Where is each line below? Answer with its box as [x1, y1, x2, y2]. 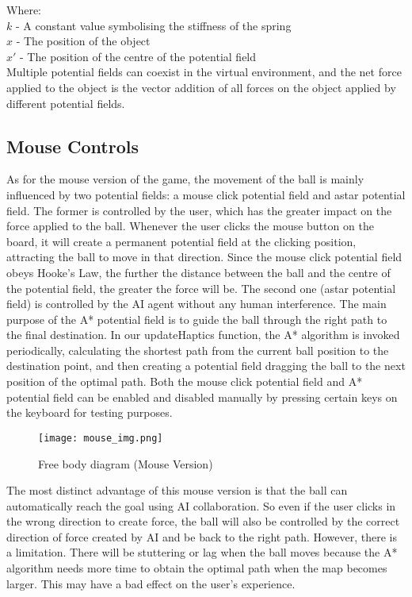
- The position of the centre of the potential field [20, 48, 257, 64]
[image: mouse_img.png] [38, 432, 163, 444]
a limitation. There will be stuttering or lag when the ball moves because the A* [6, 544, 398, 560]
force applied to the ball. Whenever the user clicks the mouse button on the [6, 218, 374, 234]
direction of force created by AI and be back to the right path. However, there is [6, 528, 398, 545]
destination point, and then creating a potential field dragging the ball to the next [6, 357, 406, 374]
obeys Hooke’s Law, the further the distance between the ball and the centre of [6, 264, 391, 280]
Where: [6, 2, 41, 17]
